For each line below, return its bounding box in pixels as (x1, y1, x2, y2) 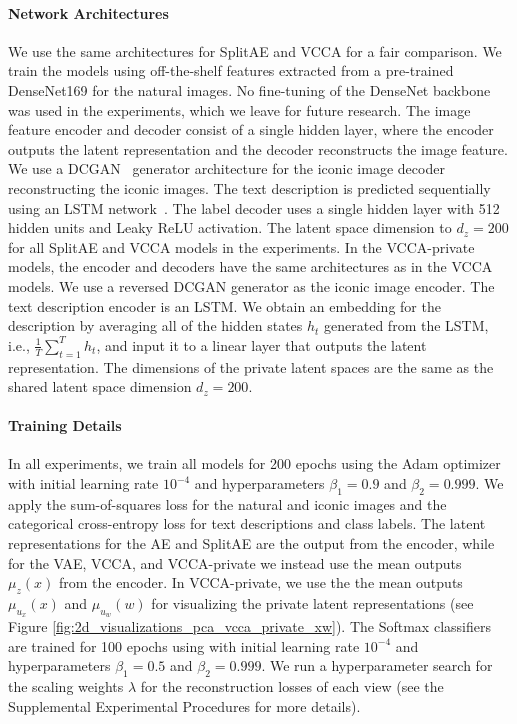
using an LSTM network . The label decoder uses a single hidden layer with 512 (8, 197, 500, 218)
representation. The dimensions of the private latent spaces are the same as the (8, 356, 494, 377)
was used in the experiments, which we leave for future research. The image (8, 99, 471, 120)
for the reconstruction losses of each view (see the (140, 676, 444, 697)
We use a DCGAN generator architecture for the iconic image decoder (8, 158, 445, 179)
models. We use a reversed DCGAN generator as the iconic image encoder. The (8, 275, 495, 296)
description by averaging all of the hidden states (8, 315, 303, 336)
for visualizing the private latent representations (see (151, 593, 474, 614)
